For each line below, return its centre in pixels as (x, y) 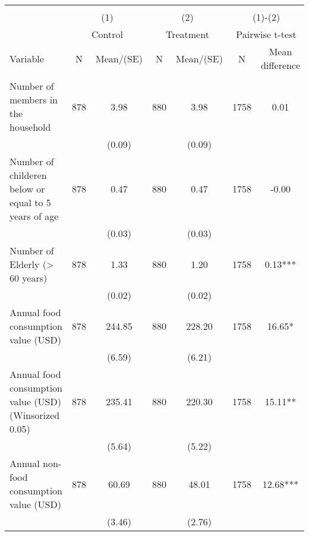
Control (107, 34)
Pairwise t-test (266, 34)
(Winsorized (35, 415)
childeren (28, 175)
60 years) (29, 278)
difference (280, 65)
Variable (27, 58)
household (30, 127)
